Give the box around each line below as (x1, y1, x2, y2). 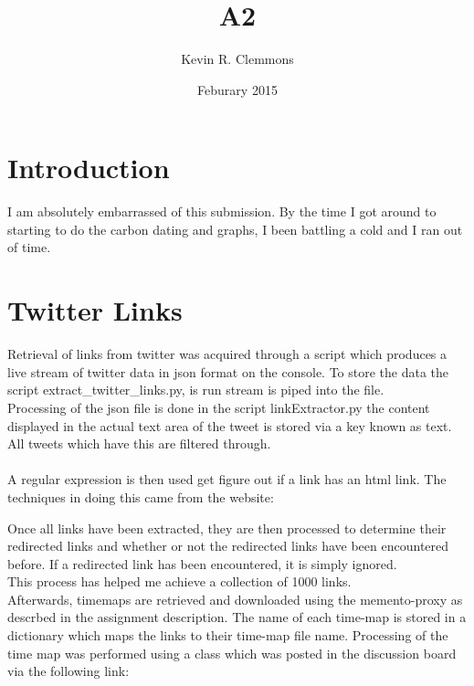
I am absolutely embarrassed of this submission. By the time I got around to (7, 202, 437, 221)
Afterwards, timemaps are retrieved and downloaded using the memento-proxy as (7, 589, 463, 608)
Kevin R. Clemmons (181, 49, 294, 69)
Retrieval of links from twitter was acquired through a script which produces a (7, 344, 448, 364)
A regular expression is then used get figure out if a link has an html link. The (7, 470, 447, 489)
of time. (7, 237, 51, 257)
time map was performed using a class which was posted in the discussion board (7, 643, 457, 662)
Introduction (7, 149, 170, 186)
